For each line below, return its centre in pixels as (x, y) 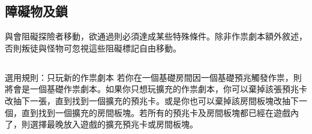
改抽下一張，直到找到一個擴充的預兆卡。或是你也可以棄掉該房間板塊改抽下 (152, 100)
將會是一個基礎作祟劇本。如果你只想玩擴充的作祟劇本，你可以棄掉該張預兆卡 (156, 89)
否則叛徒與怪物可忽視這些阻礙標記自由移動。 (93, 48)
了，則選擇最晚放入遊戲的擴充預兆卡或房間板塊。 (101, 124)
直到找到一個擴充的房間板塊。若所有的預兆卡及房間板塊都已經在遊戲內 (160, 112)
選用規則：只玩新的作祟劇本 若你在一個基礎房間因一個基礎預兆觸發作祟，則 (153, 77)
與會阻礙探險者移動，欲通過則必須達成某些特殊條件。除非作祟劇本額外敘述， (156, 36)
